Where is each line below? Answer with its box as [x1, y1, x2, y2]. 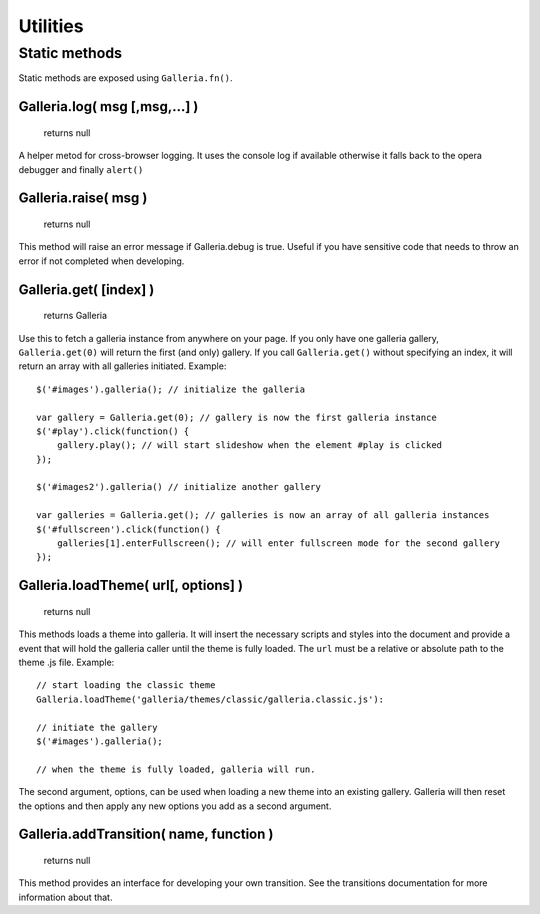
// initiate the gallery [36, 721, 158, 733]
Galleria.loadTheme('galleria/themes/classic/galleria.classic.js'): [36, 693, 385, 705]
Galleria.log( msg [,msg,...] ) [18, 98, 199, 115]
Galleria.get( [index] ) [18, 281, 155, 298]
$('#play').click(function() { [36, 425, 190, 437]
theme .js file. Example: [18, 656, 115, 668]
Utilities [18, 15, 84, 37]
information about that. [18, 891, 113, 903]
